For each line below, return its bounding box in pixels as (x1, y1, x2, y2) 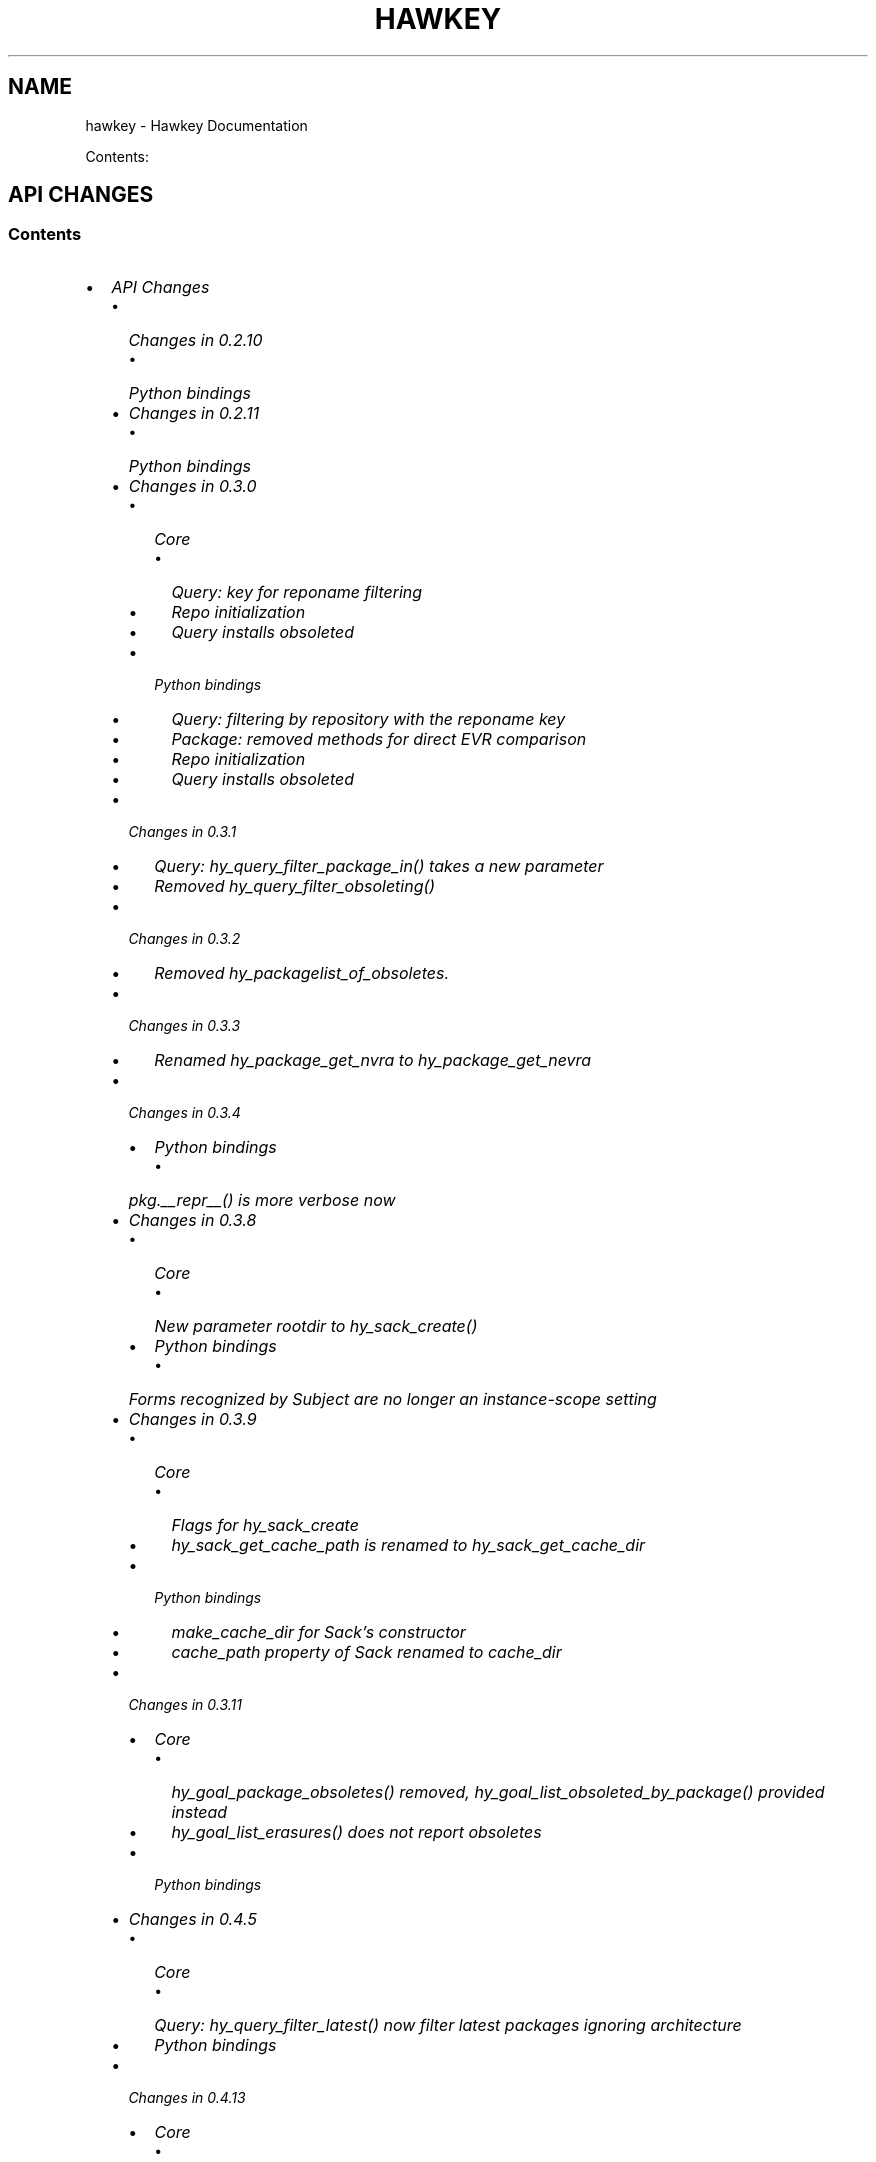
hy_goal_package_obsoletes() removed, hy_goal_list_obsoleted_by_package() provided (171, 1781, 825, 1802)
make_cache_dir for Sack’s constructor (171, 1621, 466, 1642)
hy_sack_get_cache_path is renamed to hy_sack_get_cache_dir (171, 1534, 646, 1555)
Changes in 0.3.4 (128, 1103, 241, 1121)
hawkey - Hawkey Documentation (85, 116, 308, 134)
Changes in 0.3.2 (128, 929, 241, 947)
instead (171, 1801, 228, 1822)
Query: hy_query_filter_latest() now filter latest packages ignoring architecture (154, 2014, 742, 2035)
